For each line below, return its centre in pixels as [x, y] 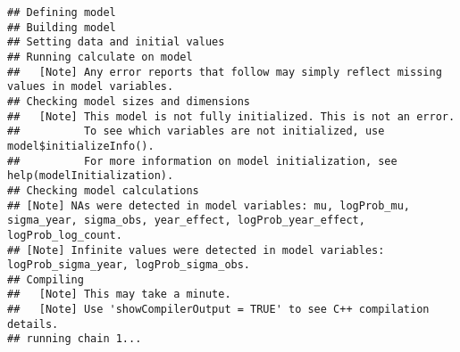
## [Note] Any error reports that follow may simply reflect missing [225, 72]
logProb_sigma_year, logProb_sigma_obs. [129, 265]
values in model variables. [91, 87]
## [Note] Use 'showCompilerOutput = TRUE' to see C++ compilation [218, 310]
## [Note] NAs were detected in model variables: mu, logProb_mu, [209, 205]
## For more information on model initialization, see [202, 161]
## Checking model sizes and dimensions [129, 101]
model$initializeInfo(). [81, 146]
